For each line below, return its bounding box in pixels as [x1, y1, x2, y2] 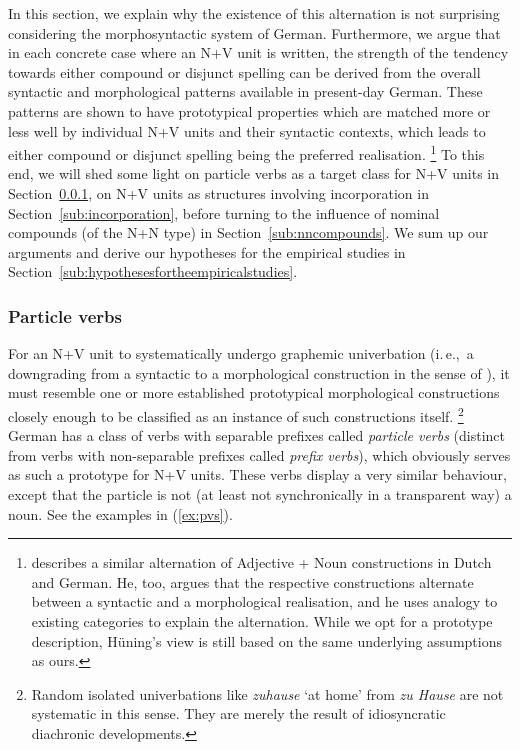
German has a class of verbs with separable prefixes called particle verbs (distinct [8, 425, 505, 446]
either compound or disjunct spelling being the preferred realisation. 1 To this [8, 141, 485, 164]
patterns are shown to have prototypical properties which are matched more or [8, 100, 491, 121]
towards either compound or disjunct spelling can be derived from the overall [8, 61, 481, 82]
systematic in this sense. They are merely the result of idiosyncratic [31, 703, 446, 724]
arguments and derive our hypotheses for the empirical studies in [8, 241, 406, 262]
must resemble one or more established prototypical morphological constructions [8, 382, 500, 403]
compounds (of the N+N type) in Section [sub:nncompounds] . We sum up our [8, 222, 489, 243]
